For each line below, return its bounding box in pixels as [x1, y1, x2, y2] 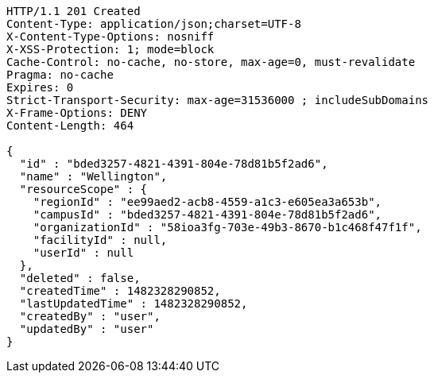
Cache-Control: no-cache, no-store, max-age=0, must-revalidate [6, 56, 416, 68]
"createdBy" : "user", [19, 310, 161, 323]
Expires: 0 [6, 81, 74, 94]
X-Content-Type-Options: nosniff [6, 30, 215, 43]
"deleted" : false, [19, 272, 141, 284]
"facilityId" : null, [33, 234, 168, 246]
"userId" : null [33, 246, 134, 259]
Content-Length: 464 [6, 119, 134, 132]
